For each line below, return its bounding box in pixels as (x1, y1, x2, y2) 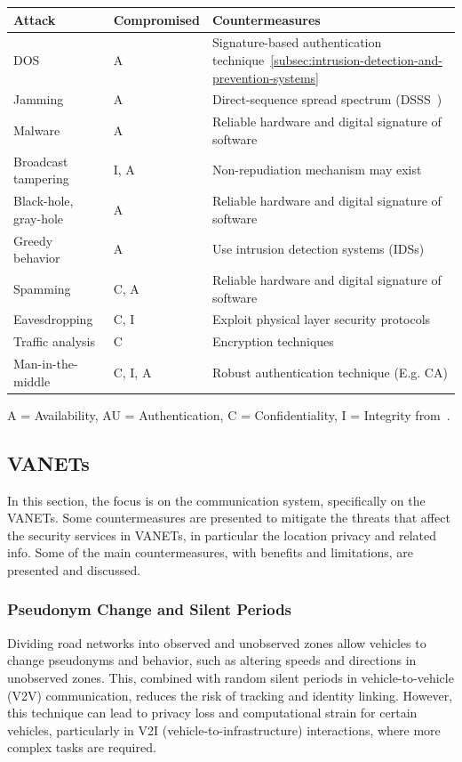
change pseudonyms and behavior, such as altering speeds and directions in (7, 651, 417, 669)
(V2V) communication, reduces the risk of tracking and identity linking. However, (7, 685, 453, 704)
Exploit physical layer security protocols (211, 310, 431, 328)
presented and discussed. (7, 560, 141, 579)
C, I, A (113, 362, 152, 381)
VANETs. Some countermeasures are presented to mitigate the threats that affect (7, 508, 450, 527)
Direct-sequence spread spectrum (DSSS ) (211, 90, 442, 109)
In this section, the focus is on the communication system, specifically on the (7, 490, 426, 509)
